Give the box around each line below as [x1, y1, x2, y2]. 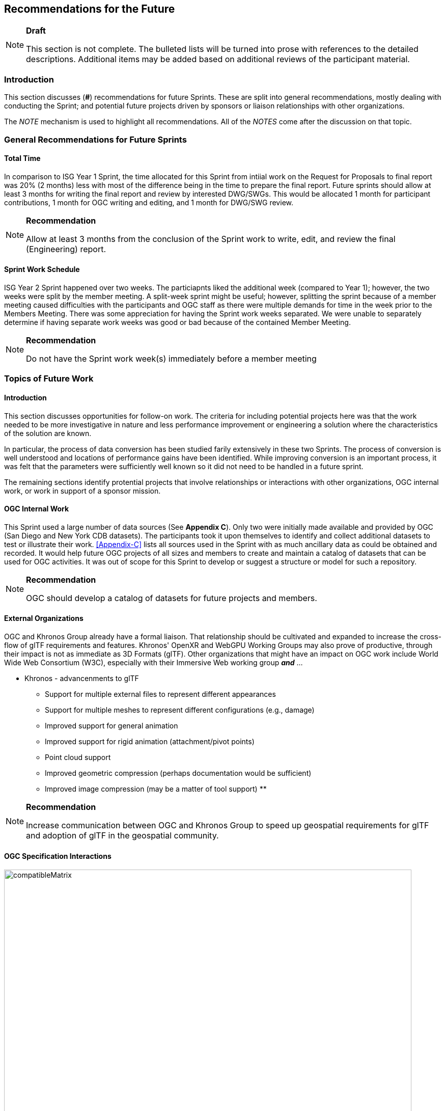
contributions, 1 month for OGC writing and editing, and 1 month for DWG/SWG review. [4, 198, 293, 207]
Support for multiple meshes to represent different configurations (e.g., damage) [45, 706, 315, 715]
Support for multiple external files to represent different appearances [45, 690, 276, 699]
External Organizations [4, 614, 84, 623]
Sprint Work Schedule [4, 265, 80, 274]
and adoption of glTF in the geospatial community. [26, 830, 219, 841]
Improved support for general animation [45, 721, 178, 730]
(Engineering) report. [26, 243, 106, 254]
